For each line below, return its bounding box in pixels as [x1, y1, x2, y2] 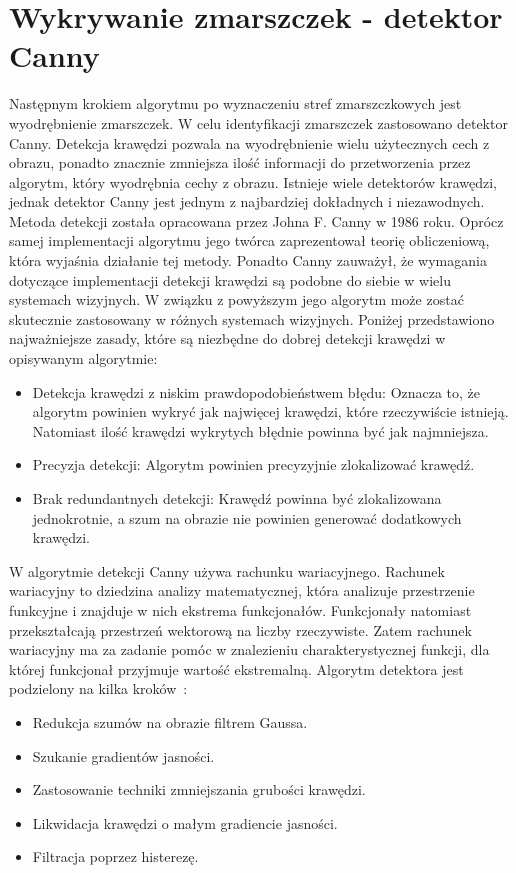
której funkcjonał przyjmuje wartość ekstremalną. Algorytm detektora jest [9, 658, 464, 679]
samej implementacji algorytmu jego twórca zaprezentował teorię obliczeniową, [9, 230, 490, 251]
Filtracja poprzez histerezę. [32, 846, 199, 867]
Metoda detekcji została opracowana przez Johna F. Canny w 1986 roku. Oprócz [9, 210, 504, 231]
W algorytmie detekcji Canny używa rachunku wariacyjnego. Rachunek [9, 560, 445, 581]
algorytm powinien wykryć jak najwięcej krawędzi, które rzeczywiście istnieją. [32, 401, 509, 422]
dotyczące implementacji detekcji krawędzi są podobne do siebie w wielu [9, 269, 451, 290]
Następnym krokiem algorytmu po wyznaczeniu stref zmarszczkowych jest [9, 93, 462, 114]
